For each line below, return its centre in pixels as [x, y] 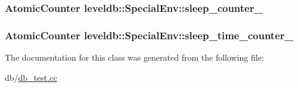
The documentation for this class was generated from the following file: [134, 57]
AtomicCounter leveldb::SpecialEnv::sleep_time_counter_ [149, 35]
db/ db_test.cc [31, 77]
